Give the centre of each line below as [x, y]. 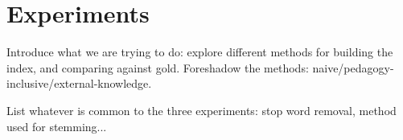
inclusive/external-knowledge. [79, 83]
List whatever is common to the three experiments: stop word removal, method [201, 110]
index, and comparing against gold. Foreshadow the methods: [158, 67]
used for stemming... [57, 126]
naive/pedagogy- [353, 67]
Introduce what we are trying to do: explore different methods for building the [200, 52]
